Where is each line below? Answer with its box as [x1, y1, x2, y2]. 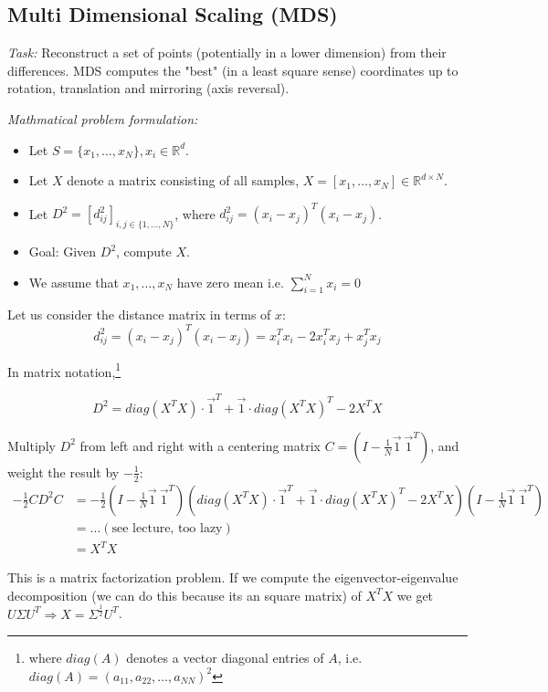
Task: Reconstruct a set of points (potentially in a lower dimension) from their [7, 43, 447, 62]
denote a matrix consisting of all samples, [67, 171, 300, 190]
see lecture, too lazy [111, 521, 223, 535]
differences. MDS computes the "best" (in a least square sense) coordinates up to [7, 60, 458, 79]
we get [396, 585, 434, 604]
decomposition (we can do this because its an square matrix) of [7, 585, 362, 604]
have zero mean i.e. [176, 272, 284, 291]
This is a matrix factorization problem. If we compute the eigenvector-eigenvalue [7, 568, 458, 587]
